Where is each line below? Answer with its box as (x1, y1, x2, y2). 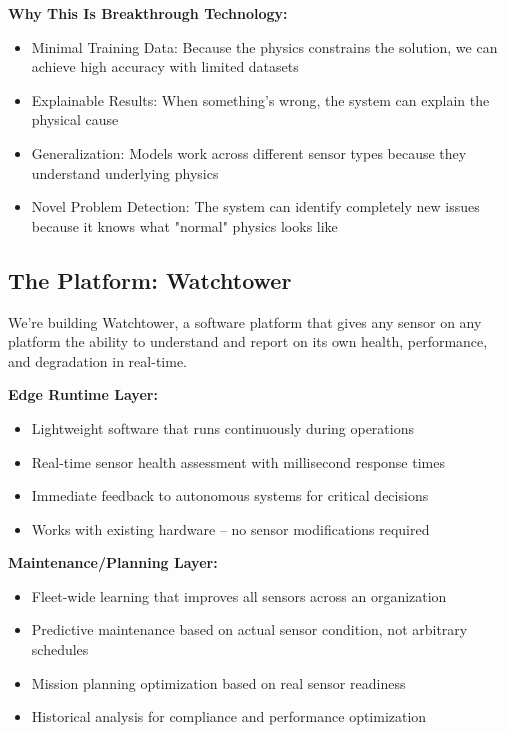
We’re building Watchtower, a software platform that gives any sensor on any (8, 311, 482, 332)
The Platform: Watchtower (8, 264, 292, 295)
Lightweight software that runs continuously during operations (31, 417, 414, 438)
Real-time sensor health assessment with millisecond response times (31, 451, 445, 472)
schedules (31, 639, 89, 660)
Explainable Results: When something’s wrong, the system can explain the (31, 89, 490, 110)
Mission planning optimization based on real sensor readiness (31, 672, 406, 693)
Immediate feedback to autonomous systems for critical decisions (31, 485, 429, 506)
